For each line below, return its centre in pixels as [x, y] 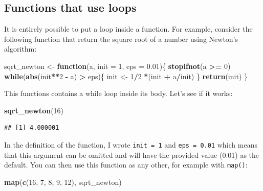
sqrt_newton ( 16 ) [34, 110]
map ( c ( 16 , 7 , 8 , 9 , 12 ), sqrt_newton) [63, 182]
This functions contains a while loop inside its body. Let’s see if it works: [118, 93]
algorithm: [20, 49]
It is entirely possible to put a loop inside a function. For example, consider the [128, 29]
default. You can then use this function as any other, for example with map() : [126, 165]
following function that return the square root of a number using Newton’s [121, 39]
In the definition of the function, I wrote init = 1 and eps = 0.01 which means [131, 144]
